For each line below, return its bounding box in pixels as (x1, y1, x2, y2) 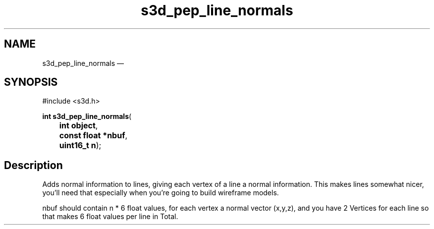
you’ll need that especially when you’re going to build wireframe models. (42, 188, 279, 197)
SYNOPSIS (4, 76, 58, 89)
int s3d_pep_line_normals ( (42, 112, 132, 121)
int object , (59, 120, 98, 131)
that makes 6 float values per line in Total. (42, 212, 178, 221)
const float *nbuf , (59, 130, 128, 141)
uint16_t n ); (59, 140, 102, 151)
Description (4, 159, 63, 172)
